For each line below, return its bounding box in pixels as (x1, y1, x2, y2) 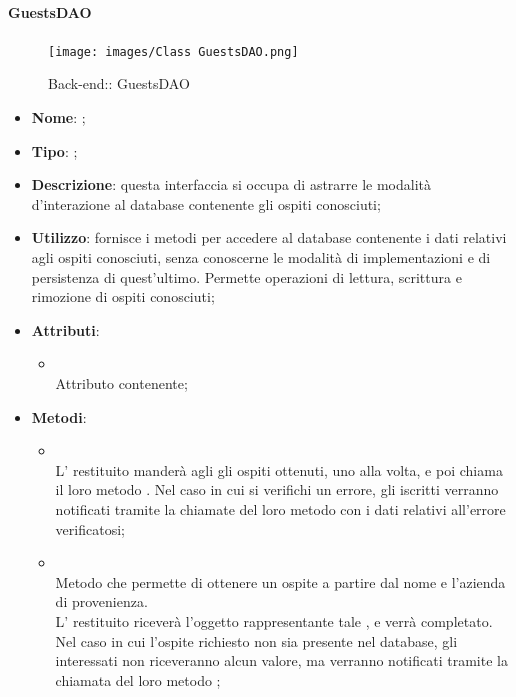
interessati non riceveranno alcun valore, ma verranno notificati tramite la (55, 650, 508, 671)
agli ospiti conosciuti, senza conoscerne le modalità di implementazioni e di (31, 247, 491, 268)
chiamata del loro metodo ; (55, 669, 221, 690)
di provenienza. (55, 591, 148, 612)
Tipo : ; (31, 140, 78, 161)
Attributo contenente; (55, 372, 188, 393)
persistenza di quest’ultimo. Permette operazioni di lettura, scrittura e (31, 266, 462, 287)
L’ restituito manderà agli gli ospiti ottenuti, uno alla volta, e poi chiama (55, 459, 503, 480)
